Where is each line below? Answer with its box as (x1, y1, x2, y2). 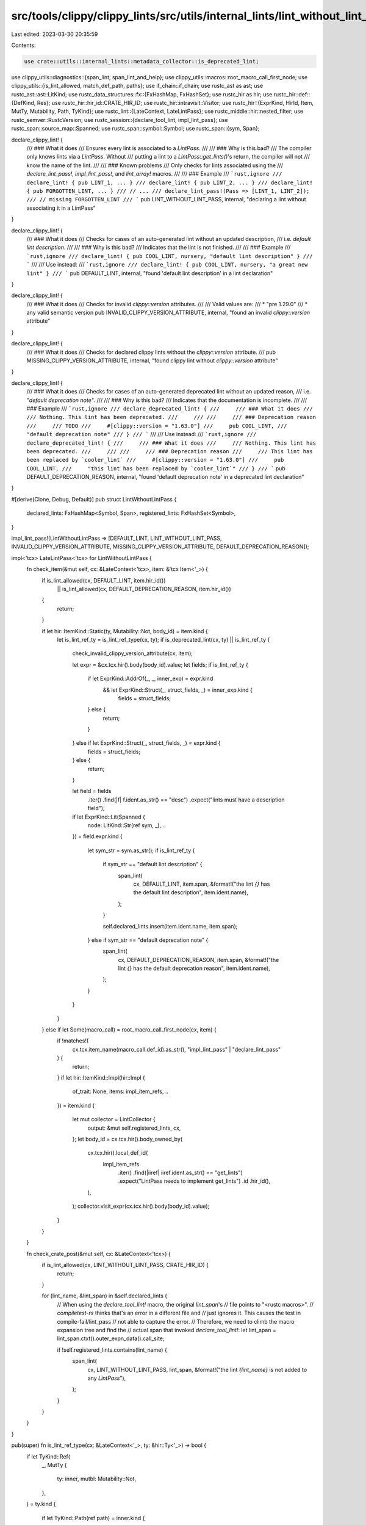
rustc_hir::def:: (273, 90, 310, 98)
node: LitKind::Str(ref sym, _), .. (87, 821, 166, 829)
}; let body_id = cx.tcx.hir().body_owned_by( (72, 1135, 183, 1143)
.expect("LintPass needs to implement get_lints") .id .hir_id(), (118, 1177, 271, 1185)
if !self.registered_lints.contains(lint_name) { (57, 1346, 167, 1354)
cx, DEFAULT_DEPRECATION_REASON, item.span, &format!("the (118, 956, 279, 963)
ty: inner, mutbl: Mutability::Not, (57, 1475, 137, 1482)
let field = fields (72, 788, 112, 795)
